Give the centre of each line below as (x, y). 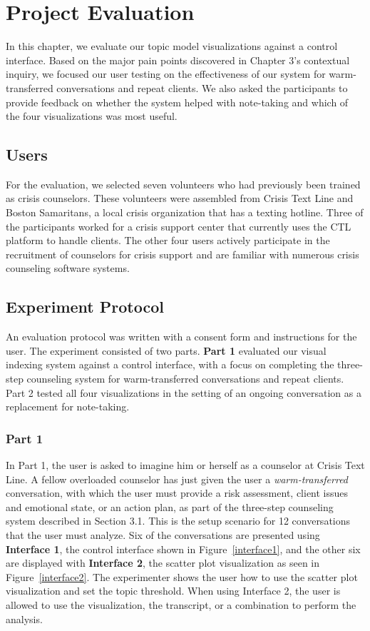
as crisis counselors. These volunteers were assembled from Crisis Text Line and (180, 198)
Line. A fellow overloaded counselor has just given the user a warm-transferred (177, 479)
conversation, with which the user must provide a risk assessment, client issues (177, 493)
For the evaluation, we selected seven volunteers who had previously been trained (183, 184)
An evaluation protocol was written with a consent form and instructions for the (181, 337)
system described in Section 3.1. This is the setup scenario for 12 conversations (178, 521)
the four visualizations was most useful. (92, 116)
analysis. (24, 619)
